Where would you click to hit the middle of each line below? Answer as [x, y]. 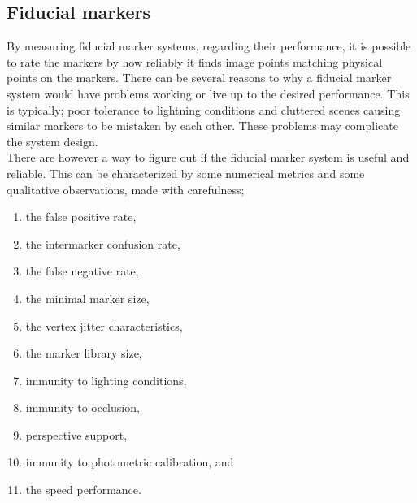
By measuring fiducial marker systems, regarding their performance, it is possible [209, 46]
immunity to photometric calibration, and [130, 462]
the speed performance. [83, 490]
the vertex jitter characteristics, [104, 325]
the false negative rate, [82, 271]
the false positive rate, [81, 217]
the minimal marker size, [87, 298]
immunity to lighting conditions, [106, 380]
